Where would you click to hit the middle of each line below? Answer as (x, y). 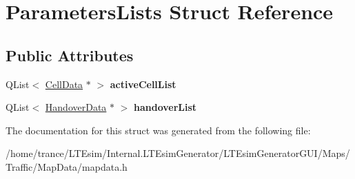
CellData (64, 84)
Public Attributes (70, 55)
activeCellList (143, 84)
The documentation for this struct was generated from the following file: (158, 130)
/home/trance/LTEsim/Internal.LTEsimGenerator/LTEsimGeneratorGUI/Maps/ (178, 153)
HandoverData (76, 107)
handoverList (165, 107)
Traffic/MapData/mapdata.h (67, 166)
